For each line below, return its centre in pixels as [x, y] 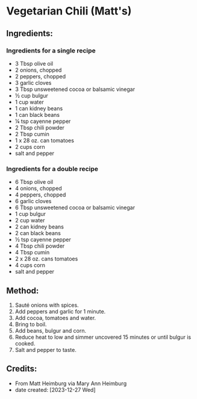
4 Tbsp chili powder [40, 246]
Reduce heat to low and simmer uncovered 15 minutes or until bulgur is [103, 337]
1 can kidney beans [39, 108]
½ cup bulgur [31, 95]
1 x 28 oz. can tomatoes [44, 140]
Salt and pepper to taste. [45, 350]
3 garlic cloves [33, 83]
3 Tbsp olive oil [34, 63]
